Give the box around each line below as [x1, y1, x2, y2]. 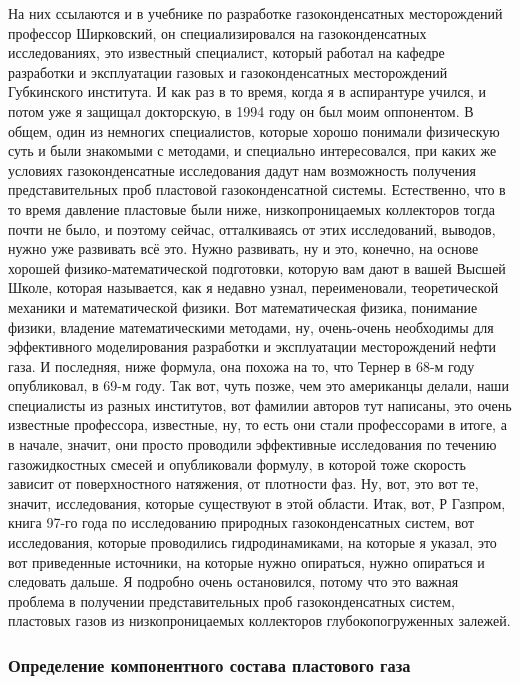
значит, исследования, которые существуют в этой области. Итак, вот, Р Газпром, [8, 492, 506, 513]
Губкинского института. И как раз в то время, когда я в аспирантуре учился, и [8, 81, 487, 102]
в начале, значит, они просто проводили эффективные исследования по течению [8, 434, 497, 455]
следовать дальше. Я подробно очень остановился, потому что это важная [8, 571, 459, 592]
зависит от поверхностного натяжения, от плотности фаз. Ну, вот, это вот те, [8, 473, 479, 494]
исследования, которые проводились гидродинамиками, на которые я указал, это [8, 532, 497, 553]
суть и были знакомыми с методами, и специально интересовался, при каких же [8, 140, 497, 161]
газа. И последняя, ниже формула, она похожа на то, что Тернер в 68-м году [8, 355, 475, 376]
